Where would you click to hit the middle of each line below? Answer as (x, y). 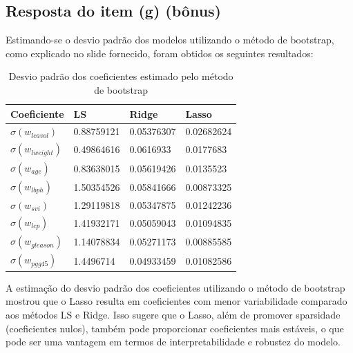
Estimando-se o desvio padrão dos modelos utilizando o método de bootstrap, (170, 40)
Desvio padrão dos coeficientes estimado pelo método (121, 76)
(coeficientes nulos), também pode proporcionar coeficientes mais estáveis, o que (175, 328)
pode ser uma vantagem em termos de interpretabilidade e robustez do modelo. (173, 342)
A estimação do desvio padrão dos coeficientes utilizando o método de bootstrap (175, 287)
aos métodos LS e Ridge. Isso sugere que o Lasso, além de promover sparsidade (173, 315)
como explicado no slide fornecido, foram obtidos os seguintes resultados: (160, 53)
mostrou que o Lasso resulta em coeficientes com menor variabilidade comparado (176, 301)
